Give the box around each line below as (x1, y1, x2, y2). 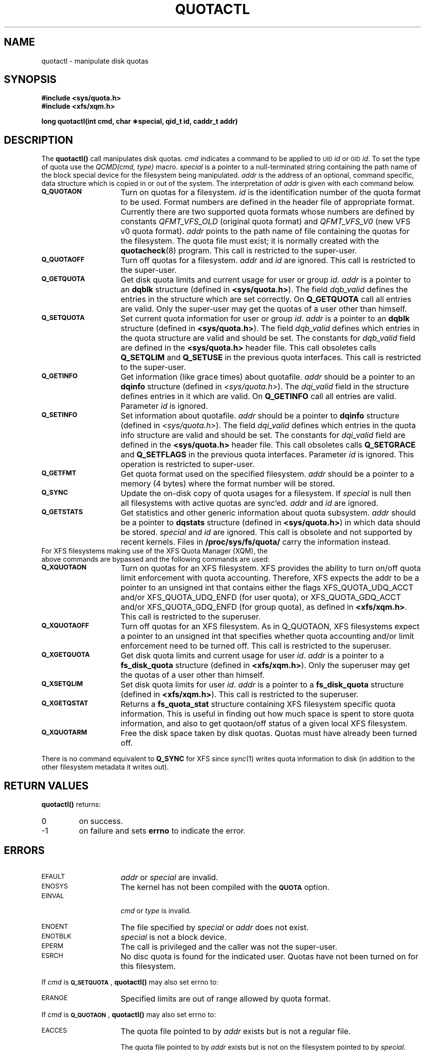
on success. (79, 816, 123, 826)
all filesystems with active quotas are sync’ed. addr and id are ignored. (120, 498, 378, 508)
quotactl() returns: (41, 800, 101, 809)
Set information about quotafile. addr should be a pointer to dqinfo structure (120, 411, 400, 421)
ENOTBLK (41, 932, 72, 940)
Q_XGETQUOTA (41, 651, 90, 659)
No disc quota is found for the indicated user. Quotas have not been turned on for (120, 951, 418, 961)
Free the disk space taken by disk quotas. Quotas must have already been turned (120, 728, 417, 738)
